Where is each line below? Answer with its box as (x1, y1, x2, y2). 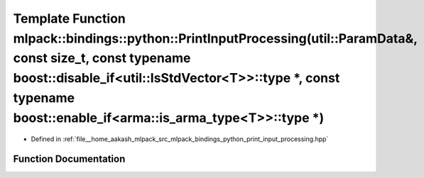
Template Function (13, 11, 126, 26)
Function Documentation (13, 153, 126, 165)
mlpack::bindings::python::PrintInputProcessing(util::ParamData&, (13, 30, 418, 46)
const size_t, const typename (13, 50, 191, 67)
